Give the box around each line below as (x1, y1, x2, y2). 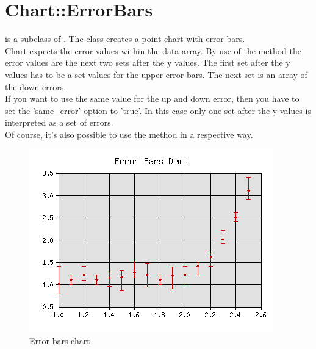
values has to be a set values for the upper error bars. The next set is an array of (5, 68, 307, 81)
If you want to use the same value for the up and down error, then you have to (5, 92, 300, 105)
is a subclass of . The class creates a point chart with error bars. (5, 32, 245, 45)
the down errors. (5, 80, 66, 93)
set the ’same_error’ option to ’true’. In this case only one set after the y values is (5, 104, 311, 117)
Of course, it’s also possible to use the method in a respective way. (5, 128, 253, 140)
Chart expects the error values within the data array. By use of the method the (5, 44, 301, 57)
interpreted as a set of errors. (5, 116, 113, 129)
